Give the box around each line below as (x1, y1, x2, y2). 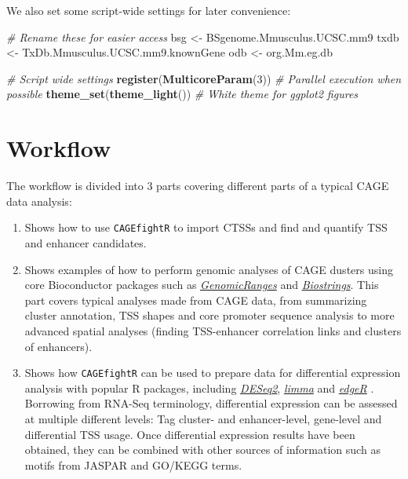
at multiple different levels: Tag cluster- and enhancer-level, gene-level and (24, 410, 382, 426)
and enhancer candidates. (24, 234, 147, 250)
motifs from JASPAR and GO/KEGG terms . (24, 456, 242, 473)
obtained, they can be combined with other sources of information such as (24, 441, 381, 458)
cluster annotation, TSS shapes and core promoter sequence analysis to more (24, 307, 395, 324)
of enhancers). (24, 338, 93, 354)
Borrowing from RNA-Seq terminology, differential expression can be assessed (24, 395, 398, 411)
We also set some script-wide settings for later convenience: (6, 2, 291, 18)
